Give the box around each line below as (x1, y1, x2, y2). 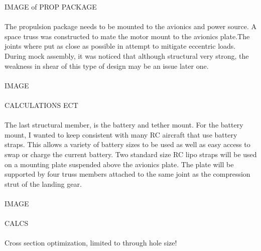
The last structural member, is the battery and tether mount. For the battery (5, 119, 243, 130)
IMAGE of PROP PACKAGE (5, 2, 97, 12)
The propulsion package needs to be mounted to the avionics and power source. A (5, 21, 257, 32)
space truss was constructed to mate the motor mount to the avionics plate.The (5, 31, 250, 41)
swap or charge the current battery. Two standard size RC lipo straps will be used (5, 149, 257, 159)
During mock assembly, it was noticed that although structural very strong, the (5, 50, 249, 61)
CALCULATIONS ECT (5, 99, 78, 110)
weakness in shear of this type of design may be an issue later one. (5, 60, 209, 71)
